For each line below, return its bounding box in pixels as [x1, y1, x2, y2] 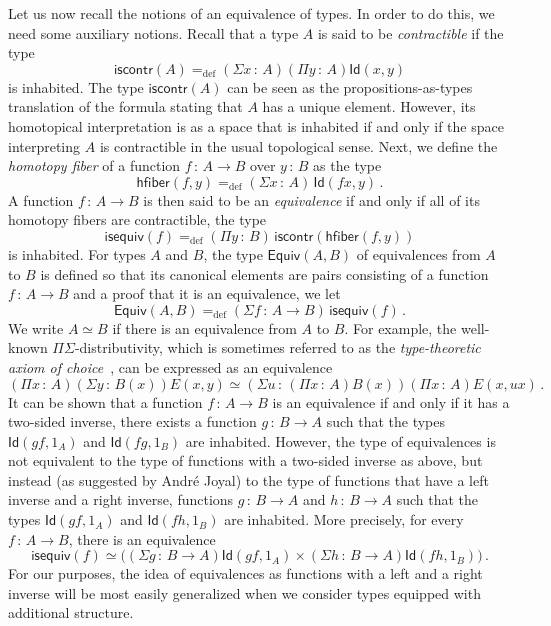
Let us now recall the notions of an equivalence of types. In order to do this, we [8, 3, 495, 23]
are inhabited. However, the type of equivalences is [185, 430, 496, 451]
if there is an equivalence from [112, 317, 297, 338]
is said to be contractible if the [317, 22, 504, 43]
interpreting [8, 135, 81, 156]
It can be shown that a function [8, 391, 203, 412]
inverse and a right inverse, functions [8, 489, 234, 510]
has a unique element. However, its [262, 96, 476, 117]
